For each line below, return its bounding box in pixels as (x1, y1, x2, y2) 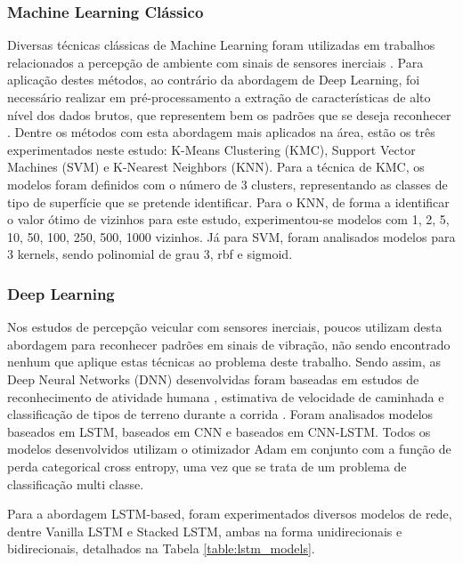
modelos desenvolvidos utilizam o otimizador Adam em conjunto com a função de (7, 439, 451, 458)
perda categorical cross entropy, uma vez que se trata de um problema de (7, 456, 407, 475)
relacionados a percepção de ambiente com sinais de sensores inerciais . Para (7, 52, 424, 71)
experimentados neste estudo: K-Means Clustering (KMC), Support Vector (7, 140, 416, 158)
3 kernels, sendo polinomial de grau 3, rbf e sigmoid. (7, 245, 293, 263)
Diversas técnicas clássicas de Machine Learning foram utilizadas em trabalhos (7, 36, 435, 54)
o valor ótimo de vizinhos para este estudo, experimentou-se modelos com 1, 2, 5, (7, 210, 450, 229)
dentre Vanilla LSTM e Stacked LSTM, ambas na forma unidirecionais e (7, 521, 402, 540)
